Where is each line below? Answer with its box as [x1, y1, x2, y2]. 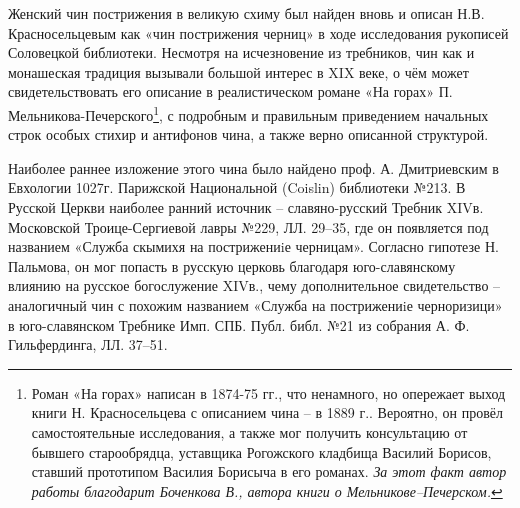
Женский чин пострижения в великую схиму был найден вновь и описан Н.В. [8, 3, 485, 23]
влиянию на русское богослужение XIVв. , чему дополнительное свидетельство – [8, 275, 501, 296]
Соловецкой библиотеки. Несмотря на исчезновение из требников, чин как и [8, 42, 475, 63]
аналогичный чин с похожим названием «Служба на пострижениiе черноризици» [8, 294, 503, 315]
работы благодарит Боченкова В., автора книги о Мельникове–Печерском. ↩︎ [31, 480, 503, 501]
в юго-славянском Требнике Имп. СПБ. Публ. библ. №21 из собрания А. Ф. [8, 314, 470, 335]
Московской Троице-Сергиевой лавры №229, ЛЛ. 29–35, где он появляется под [8, 216, 489, 237]
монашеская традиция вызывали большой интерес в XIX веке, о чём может [8, 61, 469, 82]
